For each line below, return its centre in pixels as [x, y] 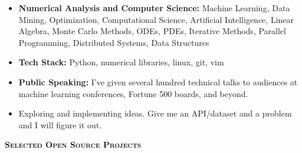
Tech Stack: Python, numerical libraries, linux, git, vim [121, 62]
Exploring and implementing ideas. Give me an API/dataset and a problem [155, 113]
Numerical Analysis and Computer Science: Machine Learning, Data [154, 8]
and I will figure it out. [60, 124]
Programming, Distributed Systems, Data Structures [114, 42]
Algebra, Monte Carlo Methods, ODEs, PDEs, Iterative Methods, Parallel [152, 31]
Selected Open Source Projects [73, 144]
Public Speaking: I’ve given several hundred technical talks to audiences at [158, 82]
